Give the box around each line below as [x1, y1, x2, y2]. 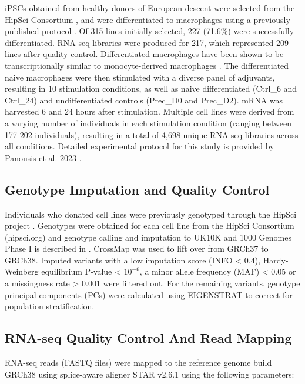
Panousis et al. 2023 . [5, 151, 82, 163]
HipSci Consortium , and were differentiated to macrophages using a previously [5, 13, 290, 25]
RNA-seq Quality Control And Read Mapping [5, 329, 292, 347]
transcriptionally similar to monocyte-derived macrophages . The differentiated [5, 59, 289, 71]
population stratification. [5, 300, 95, 312]
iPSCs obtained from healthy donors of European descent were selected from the [5, 2, 295, 14]
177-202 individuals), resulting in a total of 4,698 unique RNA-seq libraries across [5, 128, 299, 141]
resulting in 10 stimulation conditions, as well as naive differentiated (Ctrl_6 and [5, 82, 297, 95]
